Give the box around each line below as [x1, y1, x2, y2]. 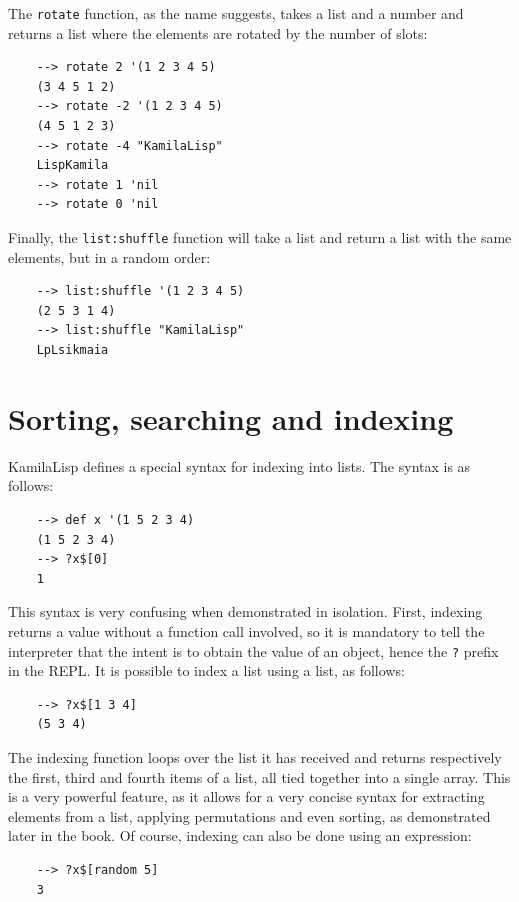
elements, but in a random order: [8, 246, 211, 267]
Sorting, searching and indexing [8, 397, 454, 438]
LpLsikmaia [36, 343, 109, 358]
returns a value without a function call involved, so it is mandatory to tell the [8, 620, 485, 641]
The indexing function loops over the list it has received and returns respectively [8, 746, 502, 767]
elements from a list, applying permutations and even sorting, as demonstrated [8, 805, 491, 826]
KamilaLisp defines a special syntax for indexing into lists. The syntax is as [8, 455, 471, 476]
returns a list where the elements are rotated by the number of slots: [8, 22, 428, 43]
